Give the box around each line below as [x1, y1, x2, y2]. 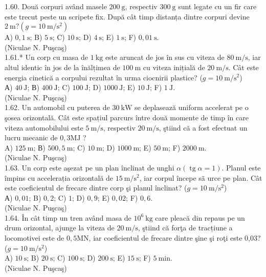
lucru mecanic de [5, 132, 58, 143]
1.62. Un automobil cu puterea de [5, 102, 110, 113]
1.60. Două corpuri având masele [5, 1, 107, 11]
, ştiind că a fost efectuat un [159, 122, 248, 133]
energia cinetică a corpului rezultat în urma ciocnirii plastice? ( [5, 72, 203, 82]
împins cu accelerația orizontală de [5, 172, 114, 183]
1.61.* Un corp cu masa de [5, 52, 88, 62]
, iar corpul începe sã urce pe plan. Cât [139, 172, 262, 183]
